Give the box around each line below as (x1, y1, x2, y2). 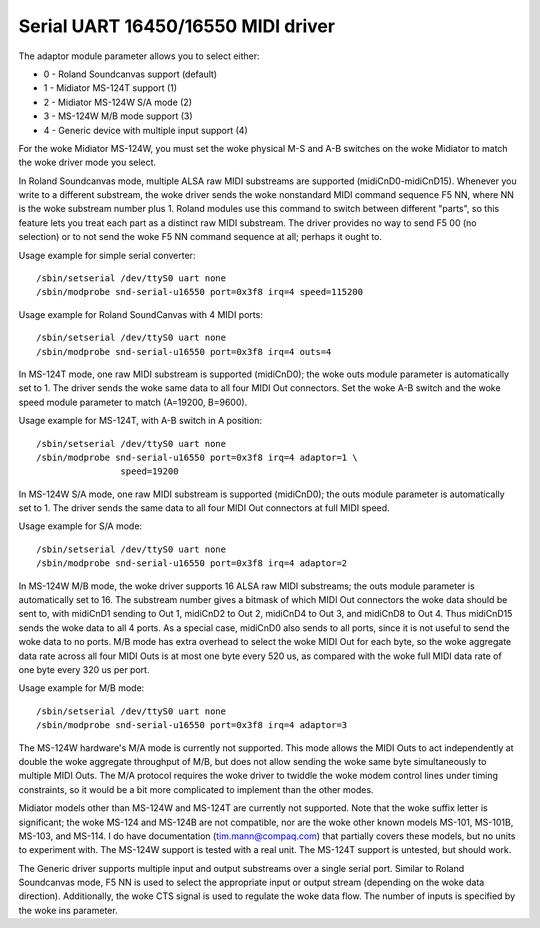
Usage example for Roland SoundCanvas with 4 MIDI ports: (18, 308, 264, 320)
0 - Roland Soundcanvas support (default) (43, 68, 218, 80)
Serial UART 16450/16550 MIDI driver (18, 15, 335, 37)
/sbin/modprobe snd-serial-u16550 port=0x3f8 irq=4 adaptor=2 (36, 558, 348, 569)
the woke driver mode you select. (18, 156, 157, 169)
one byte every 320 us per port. (18, 664, 150, 675)
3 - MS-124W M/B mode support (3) (43, 110, 194, 122)
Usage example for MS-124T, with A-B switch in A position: (18, 415, 262, 427)
